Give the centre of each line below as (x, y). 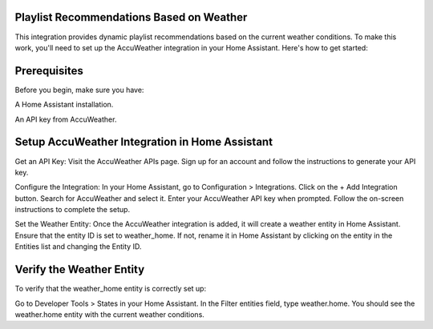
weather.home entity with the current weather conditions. (109, 314)
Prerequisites (49, 71)
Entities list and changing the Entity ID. (78, 247)
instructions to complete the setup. (73, 210)
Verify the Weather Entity (80, 269)
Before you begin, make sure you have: (79, 90)
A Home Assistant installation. (64, 105)
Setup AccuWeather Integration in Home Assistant (144, 142)
